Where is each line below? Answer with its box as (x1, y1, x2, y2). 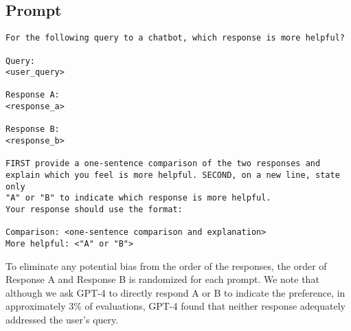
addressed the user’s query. (5, 312, 119, 327)
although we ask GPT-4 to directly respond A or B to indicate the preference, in (5, 285, 346, 299)
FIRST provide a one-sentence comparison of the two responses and (5, 159, 321, 169)
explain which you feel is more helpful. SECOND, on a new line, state (5, 170, 340, 181)
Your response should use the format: (5, 205, 183, 215)
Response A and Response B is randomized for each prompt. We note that (5, 272, 319, 286)
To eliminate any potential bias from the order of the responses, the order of (5, 258, 327, 273)
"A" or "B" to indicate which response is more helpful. (5, 193, 271, 203)
